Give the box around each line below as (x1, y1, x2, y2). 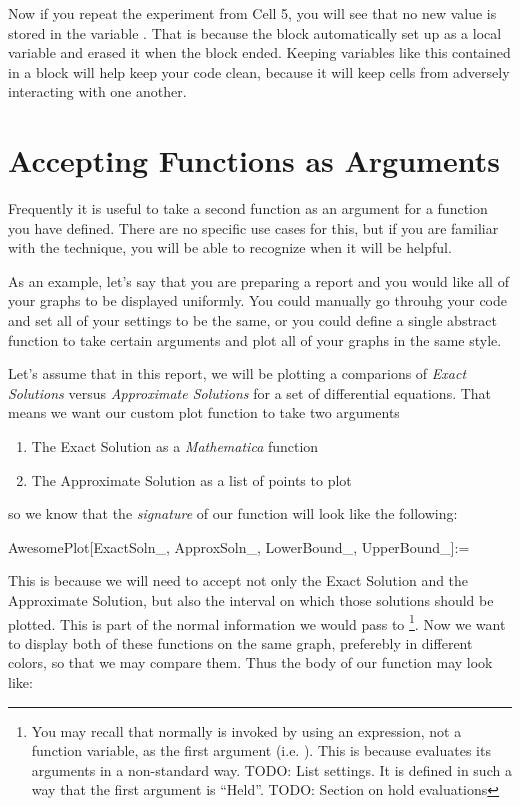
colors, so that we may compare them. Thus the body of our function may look (8, 652, 493, 673)
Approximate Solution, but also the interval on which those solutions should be (8, 590, 494, 610)
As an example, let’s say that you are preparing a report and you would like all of (8, 270, 509, 291)
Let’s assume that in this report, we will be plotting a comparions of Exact (8, 363, 467, 384)
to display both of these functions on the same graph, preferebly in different (8, 632, 473, 653)
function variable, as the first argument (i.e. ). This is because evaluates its (31, 740, 491, 761)
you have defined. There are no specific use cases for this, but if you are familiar (8, 217, 499, 238)
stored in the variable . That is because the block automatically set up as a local (8, 22, 502, 43)
